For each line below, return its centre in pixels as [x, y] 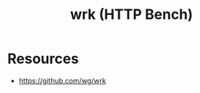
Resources [43, 59]
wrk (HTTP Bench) [131, 15]
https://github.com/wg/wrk [63, 80]
